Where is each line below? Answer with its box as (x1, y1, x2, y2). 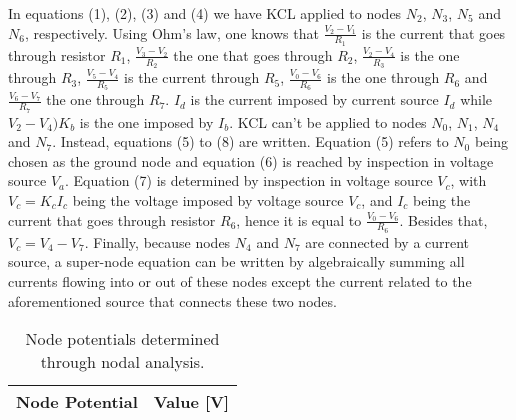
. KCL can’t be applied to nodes (229, 111, 427, 132)
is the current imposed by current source (190, 89, 439, 110)
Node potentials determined (25, 327, 220, 351)
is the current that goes (361, 22, 506, 43)
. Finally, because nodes (84, 231, 231, 252)
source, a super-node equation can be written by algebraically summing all (8, 251, 465, 272)
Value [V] (153, 390, 230, 414)
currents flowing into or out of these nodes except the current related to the (8, 270, 472, 291)
